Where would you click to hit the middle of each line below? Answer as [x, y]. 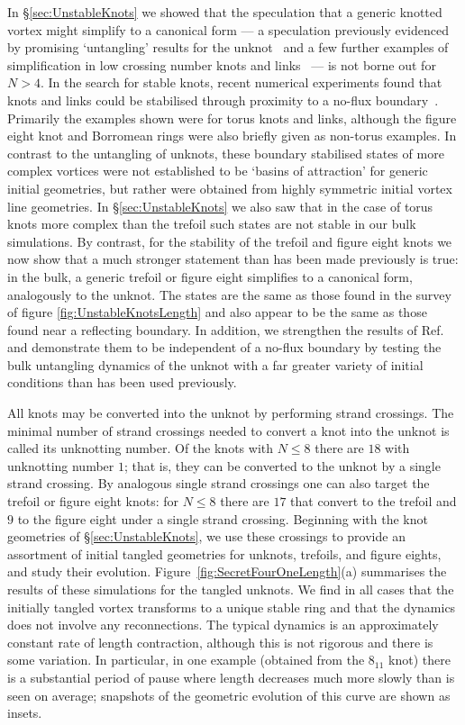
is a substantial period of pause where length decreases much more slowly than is [231, 677]
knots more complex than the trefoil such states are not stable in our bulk [212, 224]
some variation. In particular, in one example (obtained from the [186, 660]
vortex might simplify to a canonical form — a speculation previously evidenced [228, 29]
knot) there [419, 660]
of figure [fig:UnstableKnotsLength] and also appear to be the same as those [217, 312]
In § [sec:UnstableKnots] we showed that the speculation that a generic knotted [225, 12]
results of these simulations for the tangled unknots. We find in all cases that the [231, 589]
